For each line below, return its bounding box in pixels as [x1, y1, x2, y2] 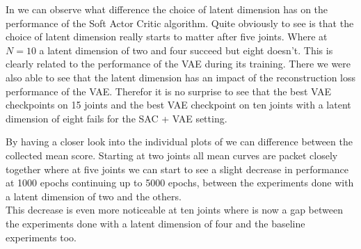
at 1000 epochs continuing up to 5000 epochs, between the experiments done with [6, 175, 354, 190]
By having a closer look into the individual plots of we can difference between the [6, 134, 353, 149]
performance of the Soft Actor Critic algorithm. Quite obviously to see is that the [6, 15, 354, 30]
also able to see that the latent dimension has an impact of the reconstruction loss [6, 70, 356, 84]
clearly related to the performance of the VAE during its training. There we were [6, 56, 351, 71]
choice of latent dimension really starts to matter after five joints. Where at [6, 29, 328, 44]
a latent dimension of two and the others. [6, 188, 182, 203]
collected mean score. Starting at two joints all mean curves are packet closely [6, 147, 338, 162]
